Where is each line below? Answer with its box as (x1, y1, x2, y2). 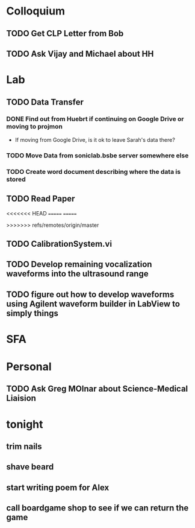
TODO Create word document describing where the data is (6, 167, 181, 176)
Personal (6, 360, 52, 374)
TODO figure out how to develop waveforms (6, 289, 175, 299)
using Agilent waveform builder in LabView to (6, 299, 181, 309)
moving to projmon (6, 122, 63, 131)
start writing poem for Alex (6, 482, 110, 492)
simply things (6, 308, 58, 318)
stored (6, 175, 26, 183)
